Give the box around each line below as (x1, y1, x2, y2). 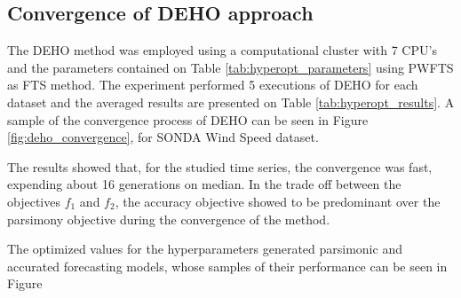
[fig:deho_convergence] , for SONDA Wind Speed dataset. (7, 128, 319, 146)
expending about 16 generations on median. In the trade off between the (7, 175, 401, 193)
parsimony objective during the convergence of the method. (7, 209, 330, 228)
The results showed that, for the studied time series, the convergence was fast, (7, 157, 433, 176)
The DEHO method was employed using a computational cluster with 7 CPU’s (7, 41, 437, 59)
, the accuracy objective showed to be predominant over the (115, 192, 441, 210)
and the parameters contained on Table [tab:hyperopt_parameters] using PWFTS (7, 58, 454, 76)
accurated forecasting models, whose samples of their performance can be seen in (7, 256, 448, 275)
